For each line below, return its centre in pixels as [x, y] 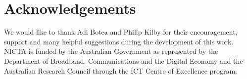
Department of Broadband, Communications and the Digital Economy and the [123, 60]
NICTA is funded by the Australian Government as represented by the [111, 51]
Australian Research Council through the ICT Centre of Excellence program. [121, 70]
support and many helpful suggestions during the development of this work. [119, 41]
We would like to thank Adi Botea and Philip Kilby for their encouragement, [121, 32]
